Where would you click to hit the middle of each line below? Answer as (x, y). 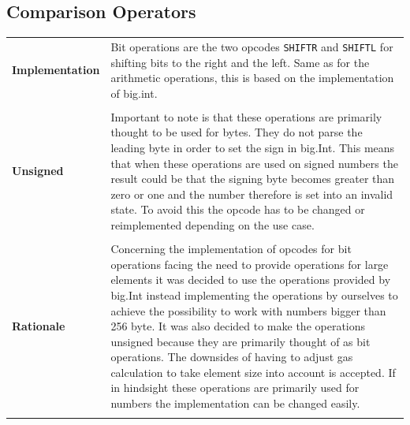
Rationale (39, 326)
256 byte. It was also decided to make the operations (238, 326)
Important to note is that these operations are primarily (246, 116)
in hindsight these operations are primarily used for (235, 388)
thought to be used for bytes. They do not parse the (237, 132)
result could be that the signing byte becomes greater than (253, 179)
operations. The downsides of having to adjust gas (232, 357)
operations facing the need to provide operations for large (250, 264)
